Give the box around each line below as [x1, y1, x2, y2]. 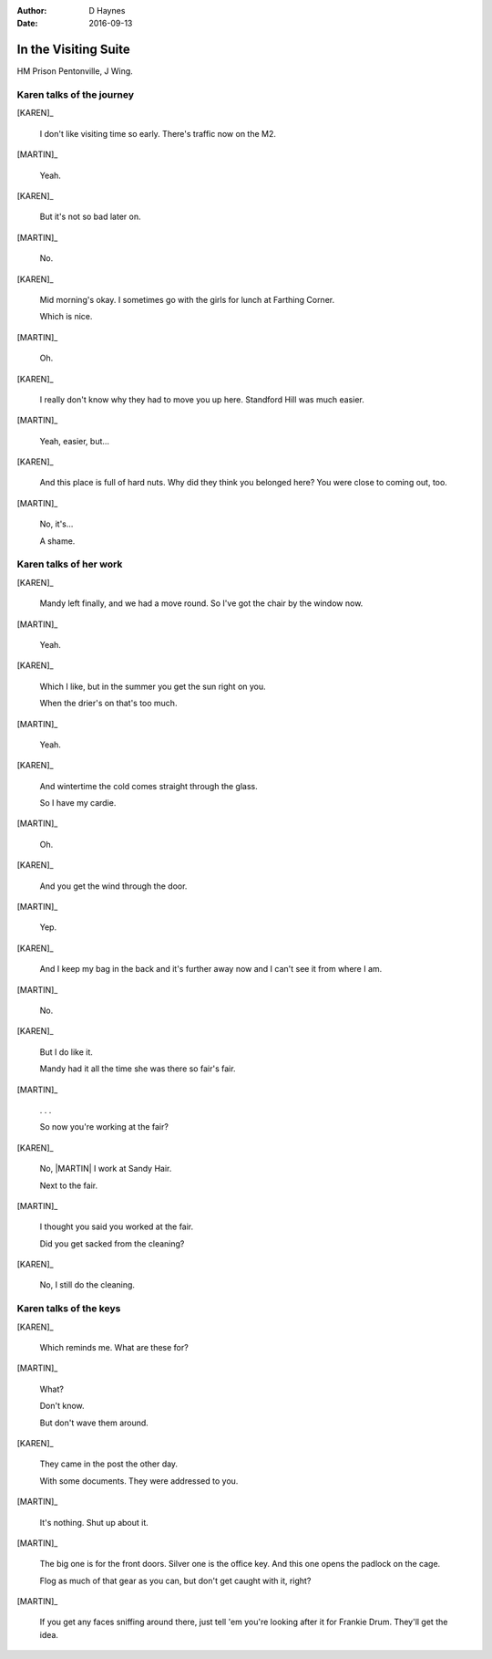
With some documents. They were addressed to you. [39, 1475, 239, 1487]
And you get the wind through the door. [39, 881, 188, 892]
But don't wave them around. [39, 1417, 149, 1428]
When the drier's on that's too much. [39, 698, 178, 709]
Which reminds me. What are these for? [39, 1341, 189, 1352]
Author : [16, 5, 47, 16]
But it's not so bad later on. [39, 211, 141, 223]
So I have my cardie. [39, 798, 117, 809]
